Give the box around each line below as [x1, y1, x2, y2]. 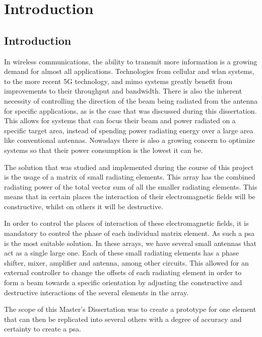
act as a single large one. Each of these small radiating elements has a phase [4, 247, 239, 258]
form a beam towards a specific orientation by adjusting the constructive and [4, 277, 242, 288]
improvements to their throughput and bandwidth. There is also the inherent [4, 86, 242, 96]
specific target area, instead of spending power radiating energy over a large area [4, 125, 253, 135]
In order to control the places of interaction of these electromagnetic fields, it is [4, 218, 249, 228]
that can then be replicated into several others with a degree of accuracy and [4, 313, 242, 324]
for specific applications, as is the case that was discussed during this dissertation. [4, 105, 257, 116]
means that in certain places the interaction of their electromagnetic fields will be [4, 191, 255, 202]
